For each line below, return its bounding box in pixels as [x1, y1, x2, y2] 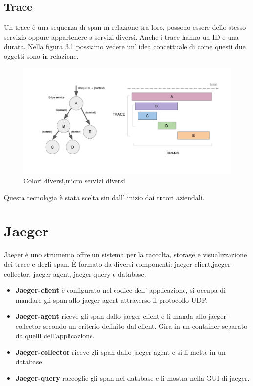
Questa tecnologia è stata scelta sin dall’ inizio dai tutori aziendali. [4, 192, 205, 202]
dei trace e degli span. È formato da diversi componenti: [4, 259, 172, 269]
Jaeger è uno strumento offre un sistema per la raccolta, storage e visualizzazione [4, 249, 247, 259]
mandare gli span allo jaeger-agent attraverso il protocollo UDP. [15, 294, 208, 305]
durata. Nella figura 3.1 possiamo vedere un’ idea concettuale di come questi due [4, 41, 246, 51]
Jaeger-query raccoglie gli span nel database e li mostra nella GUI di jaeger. [15, 373, 250, 383]
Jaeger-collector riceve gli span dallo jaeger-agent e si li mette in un [15, 347, 226, 357]
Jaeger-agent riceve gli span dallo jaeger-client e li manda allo [15, 311, 207, 321]
